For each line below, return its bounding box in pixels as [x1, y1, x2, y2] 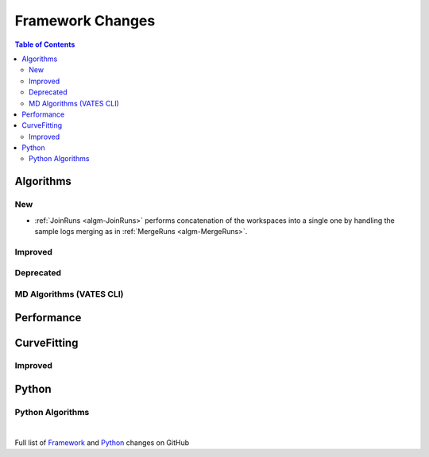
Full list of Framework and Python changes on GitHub [14, 437, 190, 447]
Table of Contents [14, 40, 75, 49]
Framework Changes [14, 12, 156, 29]
